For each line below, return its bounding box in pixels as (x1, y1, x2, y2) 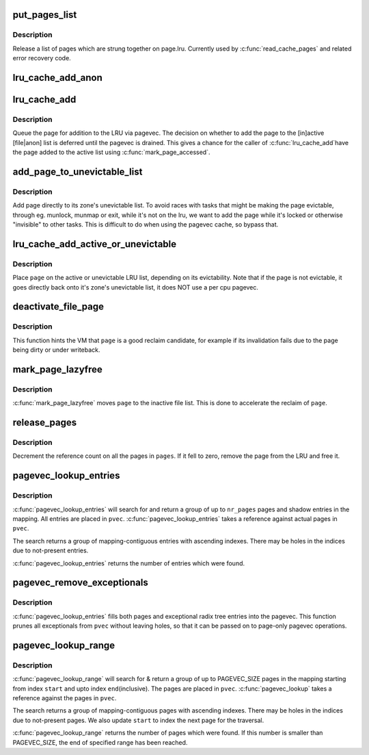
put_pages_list (12, 9, 77, 21)
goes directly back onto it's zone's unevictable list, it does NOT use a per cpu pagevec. (12, 283, 259, 291)
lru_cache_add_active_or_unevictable (12, 238, 177, 250)
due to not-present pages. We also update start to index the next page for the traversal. (12, 716, 264, 724)
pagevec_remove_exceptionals (12, 577, 148, 589)
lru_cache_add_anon (12, 72, 102, 84)
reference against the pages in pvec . (12, 694, 117, 702)
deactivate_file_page (12, 301, 104, 313)
